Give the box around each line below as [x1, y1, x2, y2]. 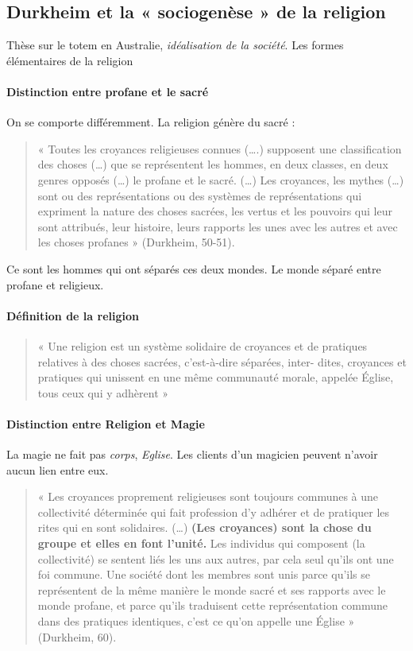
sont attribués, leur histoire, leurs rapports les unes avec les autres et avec [37, 218, 398, 234]
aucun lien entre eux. [6, 461, 109, 478]
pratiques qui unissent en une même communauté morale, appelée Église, [37, 369, 394, 386]
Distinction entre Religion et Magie [6, 415, 205, 432]
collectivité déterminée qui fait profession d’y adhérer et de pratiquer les [37, 503, 390, 520]
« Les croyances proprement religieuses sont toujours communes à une [37, 488, 379, 505]
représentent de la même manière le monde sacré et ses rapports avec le [37, 581, 386, 598]
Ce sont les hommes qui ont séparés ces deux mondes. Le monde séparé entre [6, 260, 381, 277]
